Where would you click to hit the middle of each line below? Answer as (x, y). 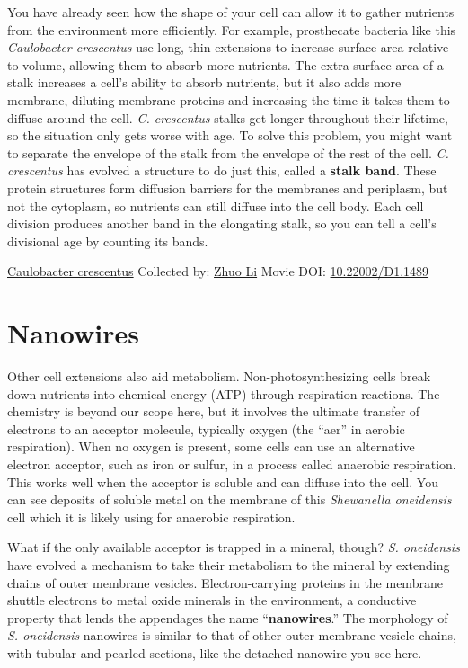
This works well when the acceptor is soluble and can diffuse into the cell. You (223, 481)
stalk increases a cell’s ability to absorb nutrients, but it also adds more (204, 82)
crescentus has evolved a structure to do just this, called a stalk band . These (222, 170)
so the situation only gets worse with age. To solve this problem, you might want (230, 135)
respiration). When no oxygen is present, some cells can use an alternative (211, 446)
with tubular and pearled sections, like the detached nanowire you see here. (215, 652)
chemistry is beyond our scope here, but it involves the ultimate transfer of (214, 411)
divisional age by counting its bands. (108, 240)
